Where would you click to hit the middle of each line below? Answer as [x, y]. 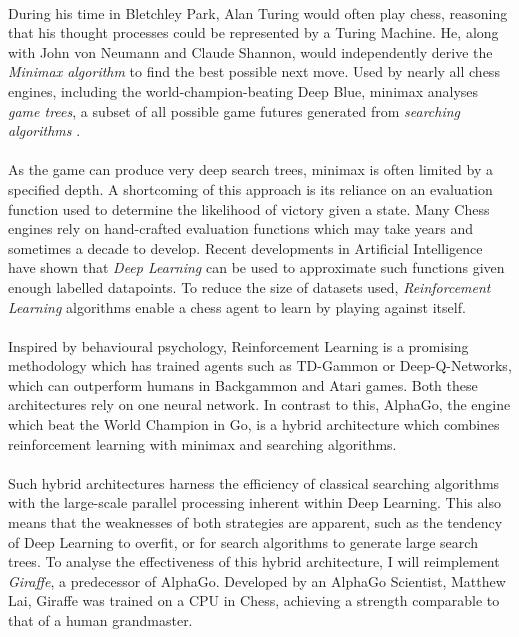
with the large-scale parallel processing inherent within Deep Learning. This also [254, 502]
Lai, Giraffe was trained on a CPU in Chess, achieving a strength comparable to [254, 600]
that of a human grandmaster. [100, 620]
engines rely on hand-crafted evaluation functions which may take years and [241, 228]
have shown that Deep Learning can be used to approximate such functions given [256, 267]
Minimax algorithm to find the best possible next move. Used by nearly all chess [254, 71]
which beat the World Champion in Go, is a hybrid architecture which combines [254, 424]
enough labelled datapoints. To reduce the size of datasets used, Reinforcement [249, 286]
